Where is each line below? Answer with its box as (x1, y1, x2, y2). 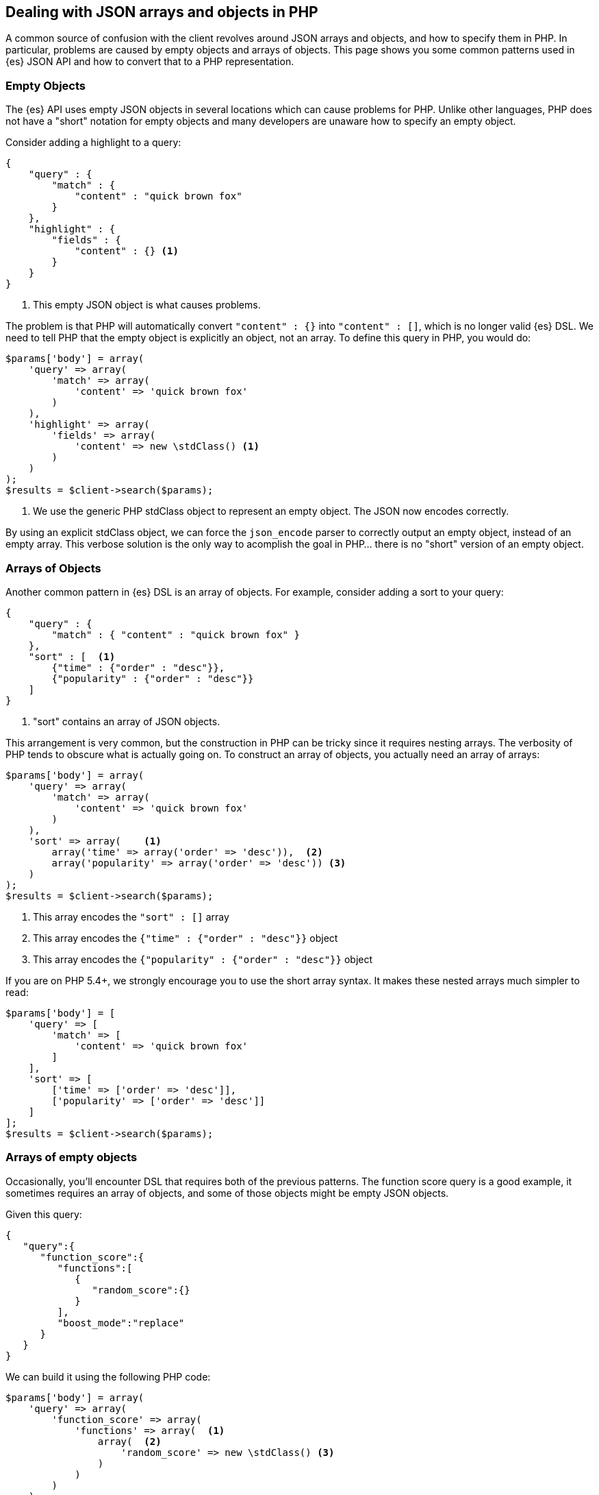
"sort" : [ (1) (28, 651, 116, 662)
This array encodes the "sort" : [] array (33, 910, 229, 923)
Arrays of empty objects (5, 1150, 138, 1165)
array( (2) (97, 1435, 162, 1447)
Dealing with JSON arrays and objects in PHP (5, 3, 318, 21)
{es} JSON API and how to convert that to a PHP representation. (5, 56, 294, 68)
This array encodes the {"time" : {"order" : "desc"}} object (33, 932, 338, 944)
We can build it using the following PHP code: (5, 1370, 211, 1383)
